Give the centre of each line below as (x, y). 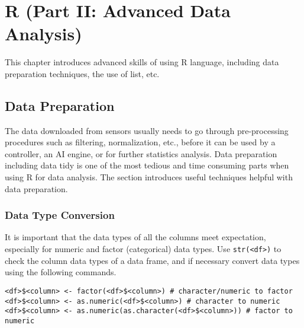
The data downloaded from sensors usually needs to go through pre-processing (147, 130)
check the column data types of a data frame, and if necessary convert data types (152, 260)
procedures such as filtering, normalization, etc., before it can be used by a (140, 142)
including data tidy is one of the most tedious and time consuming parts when (147, 165)
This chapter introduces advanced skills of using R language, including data (142, 62)
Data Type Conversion (60, 215)
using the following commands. (61, 272)
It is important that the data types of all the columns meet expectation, (135, 237)
